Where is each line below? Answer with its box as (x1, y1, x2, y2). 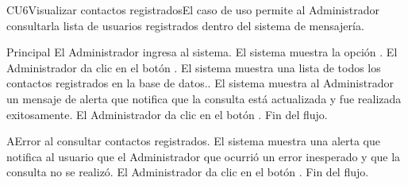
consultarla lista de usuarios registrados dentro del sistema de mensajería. (6, 17, 364, 33)
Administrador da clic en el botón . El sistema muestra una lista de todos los (6, 59, 381, 75)
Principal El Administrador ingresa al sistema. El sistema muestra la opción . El (6, 44, 398, 60)
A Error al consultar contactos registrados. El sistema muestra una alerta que (6, 133, 381, 149)
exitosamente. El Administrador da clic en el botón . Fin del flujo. (6, 106, 328, 122)
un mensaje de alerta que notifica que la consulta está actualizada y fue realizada (6, 90, 402, 106)
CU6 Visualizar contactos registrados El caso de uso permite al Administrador (6, 2, 379, 17)
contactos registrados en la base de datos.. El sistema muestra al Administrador (6, 75, 394, 91)
